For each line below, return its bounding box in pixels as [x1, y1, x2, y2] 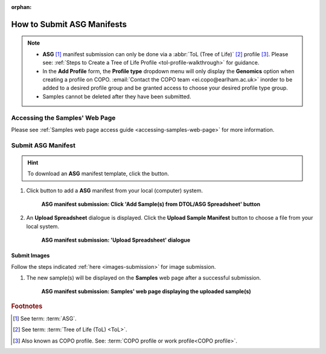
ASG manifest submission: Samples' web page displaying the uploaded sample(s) [41, 288, 252, 295]
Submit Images [11, 252, 50, 259]
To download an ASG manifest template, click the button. [27, 170, 169, 178]
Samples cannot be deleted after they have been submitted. [42, 92, 191, 100]
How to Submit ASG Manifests [11, 19, 127, 30]
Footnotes [11, 302, 43, 311]
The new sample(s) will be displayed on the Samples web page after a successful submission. [26, 274, 261, 281]
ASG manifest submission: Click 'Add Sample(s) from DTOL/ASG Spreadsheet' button [41, 201, 261, 208]
